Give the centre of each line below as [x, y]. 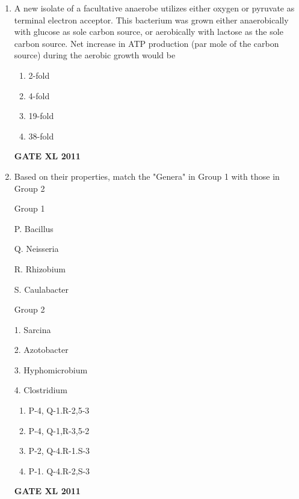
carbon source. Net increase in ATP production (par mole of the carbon [146, 43]
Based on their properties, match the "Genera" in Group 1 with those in [147, 176]
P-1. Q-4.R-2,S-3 [59, 470]
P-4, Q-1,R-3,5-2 [59, 430]
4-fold [39, 95]
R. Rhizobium [40, 268]
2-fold [39, 75]
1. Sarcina [32, 329]
